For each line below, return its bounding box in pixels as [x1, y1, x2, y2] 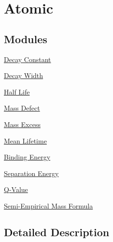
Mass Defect [4, 103, 40, 113]
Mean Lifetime [4, 135, 47, 145]
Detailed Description [4, 224, 110, 239]
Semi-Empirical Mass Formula [4, 200, 93, 210]
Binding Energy [4, 152, 51, 162]
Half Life [4, 86, 30, 97]
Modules [4, 31, 47, 46]
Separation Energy [4, 168, 59, 178]
